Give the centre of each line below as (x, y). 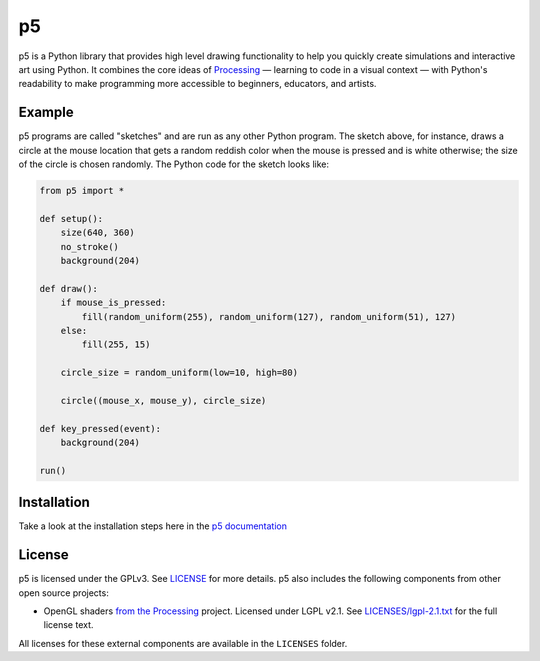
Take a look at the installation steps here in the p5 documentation (152, 526)
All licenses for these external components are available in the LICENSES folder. (183, 643)
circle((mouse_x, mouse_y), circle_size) (163, 400)
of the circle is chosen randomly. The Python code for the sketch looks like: (174, 164)
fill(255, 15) (116, 344)
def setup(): (71, 218)
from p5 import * (82, 190)
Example (46, 112)
